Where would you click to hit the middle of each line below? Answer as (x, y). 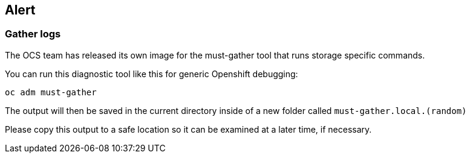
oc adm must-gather (51, 92)
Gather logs (33, 34)
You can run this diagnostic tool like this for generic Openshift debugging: (152, 74)
